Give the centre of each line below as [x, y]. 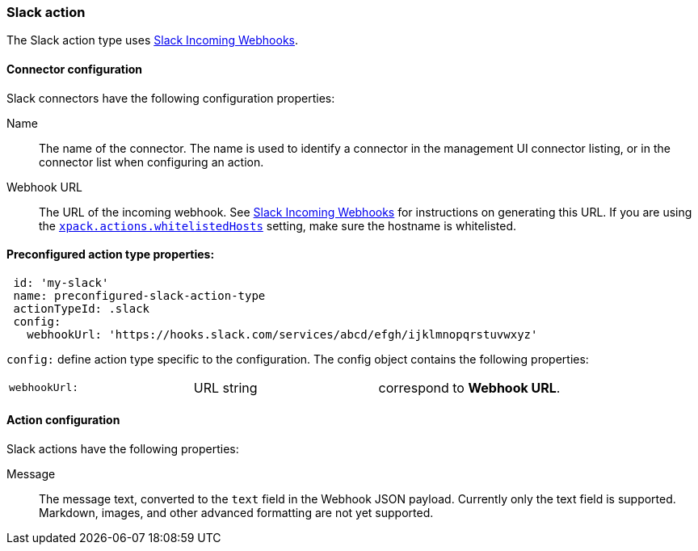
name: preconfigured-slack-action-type [139, 295]
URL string [225, 387]
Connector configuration [74, 69]
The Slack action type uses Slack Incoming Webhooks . [152, 40]
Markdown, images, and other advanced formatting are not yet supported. [236, 513]
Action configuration [63, 420]
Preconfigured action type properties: [111, 254]
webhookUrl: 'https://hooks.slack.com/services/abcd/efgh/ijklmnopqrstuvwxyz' [282, 334]
